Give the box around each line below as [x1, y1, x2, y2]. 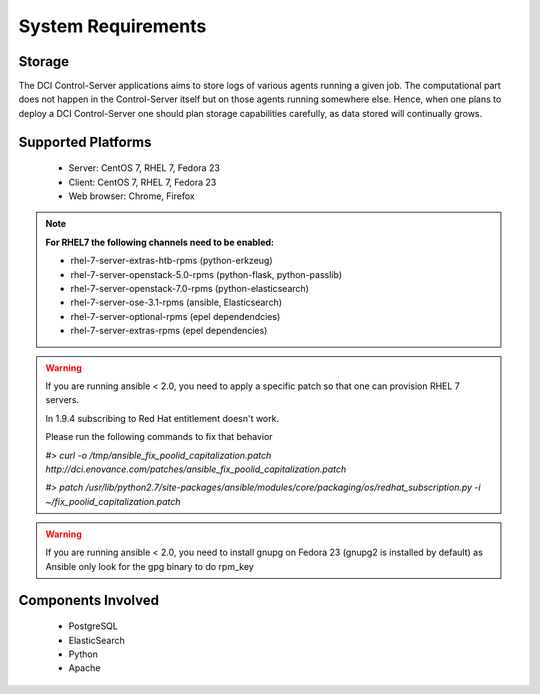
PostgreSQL [68, 620, 119, 632]
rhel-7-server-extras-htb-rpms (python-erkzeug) [70, 255, 274, 267]
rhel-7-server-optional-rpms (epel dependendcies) [70, 310, 281, 322]
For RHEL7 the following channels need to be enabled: [45, 236, 275, 248]
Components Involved [18, 591, 160, 609]
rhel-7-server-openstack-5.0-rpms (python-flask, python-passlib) [70, 268, 342, 280]
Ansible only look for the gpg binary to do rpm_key [45, 560, 254, 572]
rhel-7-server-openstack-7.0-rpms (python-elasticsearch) [70, 282, 310, 294]
